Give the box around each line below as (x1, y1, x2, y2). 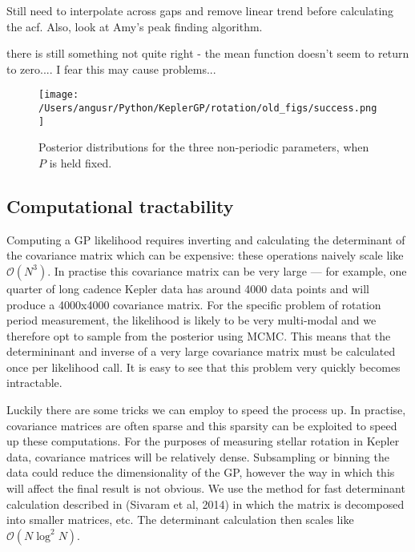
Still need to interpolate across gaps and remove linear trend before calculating (6, 2, 394, 18)
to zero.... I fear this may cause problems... (6, 60, 216, 77)
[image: (38, 89, 79, 101)
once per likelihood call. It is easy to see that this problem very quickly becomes (6, 358, 401, 375)
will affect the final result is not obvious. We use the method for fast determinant (6, 480, 405, 497)
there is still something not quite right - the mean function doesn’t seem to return (6, 45, 409, 62)
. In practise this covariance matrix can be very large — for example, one (47, 262, 407, 279)
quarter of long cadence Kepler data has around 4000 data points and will (6, 280, 370, 296)
